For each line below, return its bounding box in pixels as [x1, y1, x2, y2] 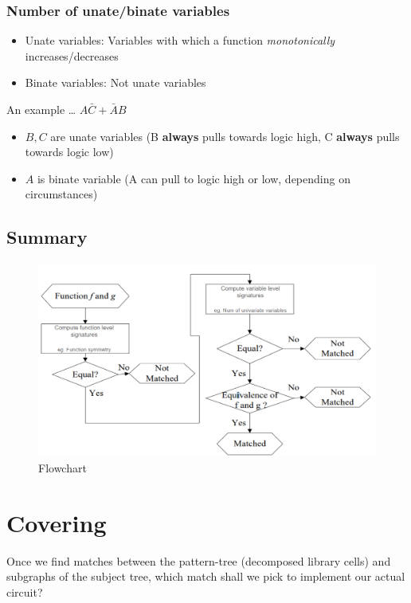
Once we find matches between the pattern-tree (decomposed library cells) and [6, 552, 391, 569]
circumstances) [25, 186, 98, 202]
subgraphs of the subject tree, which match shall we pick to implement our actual [6, 568, 405, 585]
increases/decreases [25, 47, 119, 64]
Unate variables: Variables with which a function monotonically [25, 32, 335, 49]
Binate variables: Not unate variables [25, 74, 206, 91]
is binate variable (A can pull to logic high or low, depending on [37, 170, 350, 186]
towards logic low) [25, 143, 114, 160]
